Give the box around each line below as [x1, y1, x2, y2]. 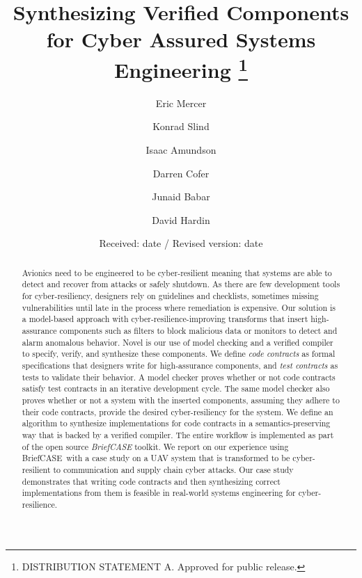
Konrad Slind [152, 119, 210, 134]
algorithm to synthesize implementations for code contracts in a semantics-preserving [22, 417, 331, 429]
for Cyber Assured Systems [46, 25, 316, 54]
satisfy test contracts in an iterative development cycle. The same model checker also [22, 383, 330, 394]
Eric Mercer [155, 95, 207, 110]
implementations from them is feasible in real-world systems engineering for [22, 487, 296, 499]
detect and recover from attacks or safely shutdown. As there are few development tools [22, 278, 340, 290]
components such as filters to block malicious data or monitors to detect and [59, 325, 338, 337]
